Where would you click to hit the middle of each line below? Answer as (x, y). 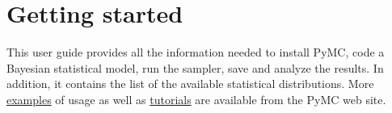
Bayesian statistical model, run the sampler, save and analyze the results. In (195, 67)
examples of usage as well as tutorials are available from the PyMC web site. (196, 99)
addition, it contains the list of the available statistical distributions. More (190, 84)
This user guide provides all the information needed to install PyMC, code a (196, 52)
